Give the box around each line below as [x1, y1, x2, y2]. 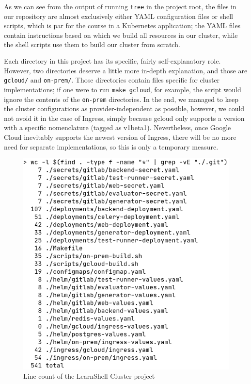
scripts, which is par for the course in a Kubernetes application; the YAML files [4, 20, 241, 31]
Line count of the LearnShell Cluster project [23, 371, 155, 381]
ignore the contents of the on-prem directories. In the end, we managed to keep [4, 94, 238, 104]
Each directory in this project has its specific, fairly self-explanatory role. [4, 56, 221, 66]
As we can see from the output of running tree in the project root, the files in [4, 1, 236, 11]
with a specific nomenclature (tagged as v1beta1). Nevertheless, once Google [4, 122, 231, 133]
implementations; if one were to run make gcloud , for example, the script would [4, 84, 241, 94]
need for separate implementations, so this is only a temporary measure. [4, 141, 219, 151]
